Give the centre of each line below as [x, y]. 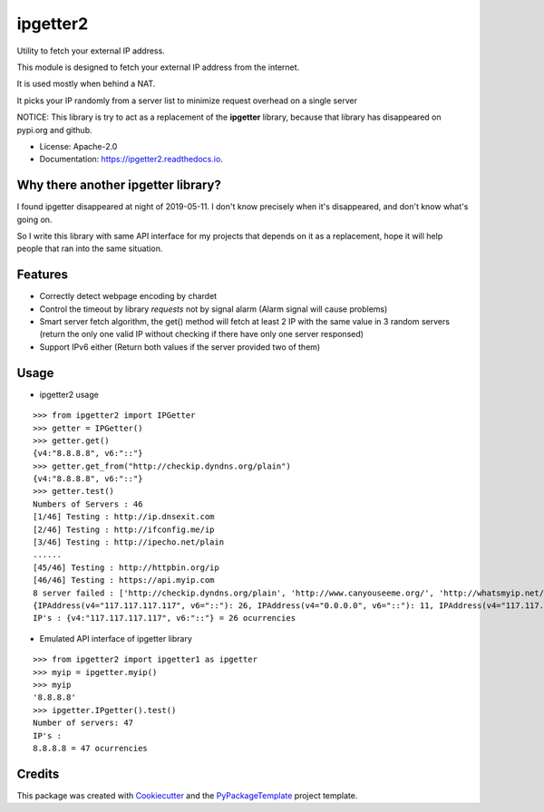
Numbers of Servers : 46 [88, 504]
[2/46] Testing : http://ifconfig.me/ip [124, 529]
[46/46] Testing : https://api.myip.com [124, 580]
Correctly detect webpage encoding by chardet [128, 296]
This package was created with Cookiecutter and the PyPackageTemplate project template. [187, 795]
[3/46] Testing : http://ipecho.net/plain [129, 542]
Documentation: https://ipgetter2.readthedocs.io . [131, 159]
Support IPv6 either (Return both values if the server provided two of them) [180, 347]
